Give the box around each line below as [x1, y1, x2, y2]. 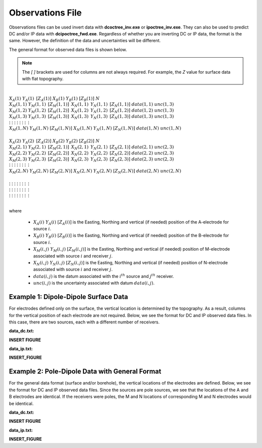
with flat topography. [22, 76, 64, 81]
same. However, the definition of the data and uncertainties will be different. [9, 38, 161, 44]
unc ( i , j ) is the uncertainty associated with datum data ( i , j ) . [33, 280, 155, 286]
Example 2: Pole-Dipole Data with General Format [9, 368, 162, 376]
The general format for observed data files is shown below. [9, 47, 127, 52]
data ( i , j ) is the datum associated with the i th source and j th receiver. [33, 273, 174, 279]
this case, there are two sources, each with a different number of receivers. [9, 319, 160, 325]
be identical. [9, 400, 34, 406]
